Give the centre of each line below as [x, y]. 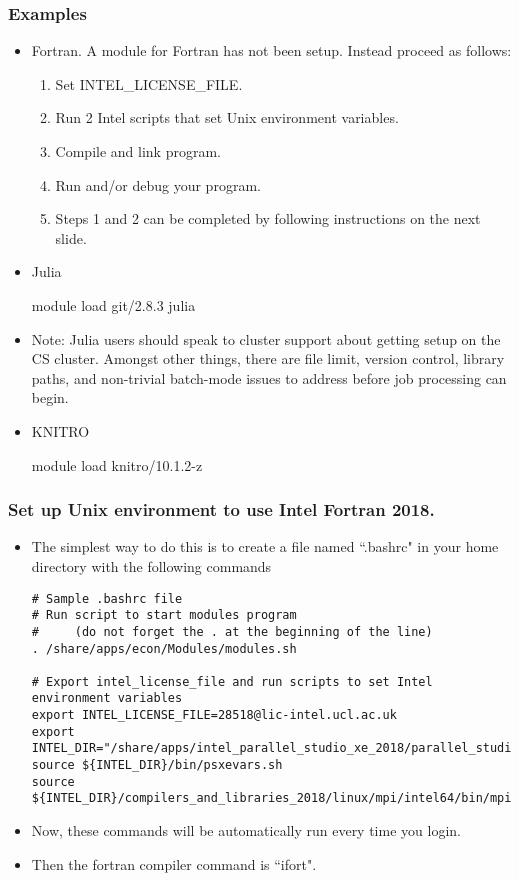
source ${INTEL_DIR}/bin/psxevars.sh [157, 765]
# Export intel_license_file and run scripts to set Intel [232, 681]
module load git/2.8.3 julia [113, 304]
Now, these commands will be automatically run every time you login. [246, 830]
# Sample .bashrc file [107, 598]
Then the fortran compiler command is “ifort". [174, 863]
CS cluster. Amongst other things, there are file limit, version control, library [268, 358]
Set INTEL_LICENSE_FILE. [149, 83]
